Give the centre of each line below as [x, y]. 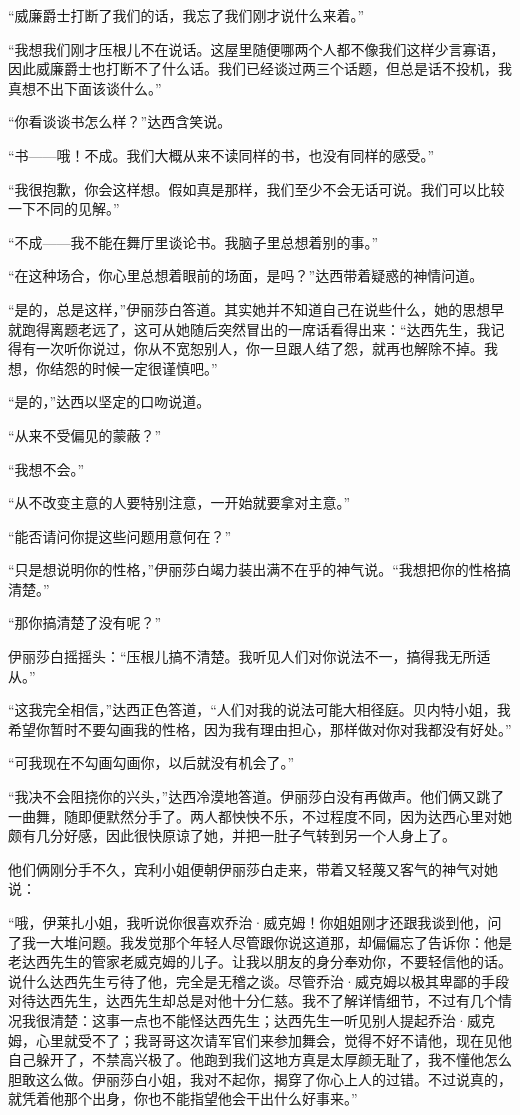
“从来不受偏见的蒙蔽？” [85, 434]
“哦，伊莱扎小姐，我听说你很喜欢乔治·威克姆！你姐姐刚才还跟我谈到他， [248, 922]
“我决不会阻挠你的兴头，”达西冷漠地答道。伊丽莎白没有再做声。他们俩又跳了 [256, 796]
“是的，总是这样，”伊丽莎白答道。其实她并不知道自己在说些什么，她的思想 [249, 308]
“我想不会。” [46, 468]
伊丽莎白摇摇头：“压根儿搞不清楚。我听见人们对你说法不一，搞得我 [228, 656]
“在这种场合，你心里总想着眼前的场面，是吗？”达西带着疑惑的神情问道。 [246, 275]
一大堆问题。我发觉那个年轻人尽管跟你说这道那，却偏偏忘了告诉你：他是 [273, 941]
